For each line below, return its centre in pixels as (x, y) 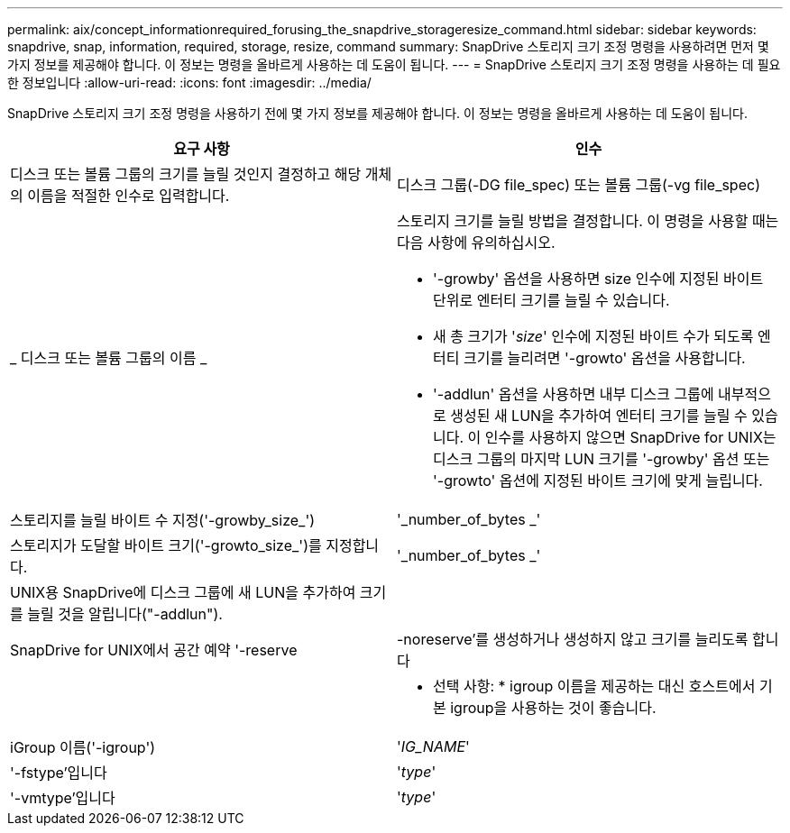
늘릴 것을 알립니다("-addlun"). (125, 614)
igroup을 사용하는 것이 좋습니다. (553, 708)
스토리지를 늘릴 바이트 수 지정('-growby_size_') (163, 520)
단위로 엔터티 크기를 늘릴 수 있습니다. (551, 300)
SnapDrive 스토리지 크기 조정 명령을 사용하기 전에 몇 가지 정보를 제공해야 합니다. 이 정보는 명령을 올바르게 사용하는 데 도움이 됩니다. (377, 113)
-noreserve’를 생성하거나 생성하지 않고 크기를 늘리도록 (573, 639)
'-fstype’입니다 (59, 773)
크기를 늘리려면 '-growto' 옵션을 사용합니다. (604, 358)
